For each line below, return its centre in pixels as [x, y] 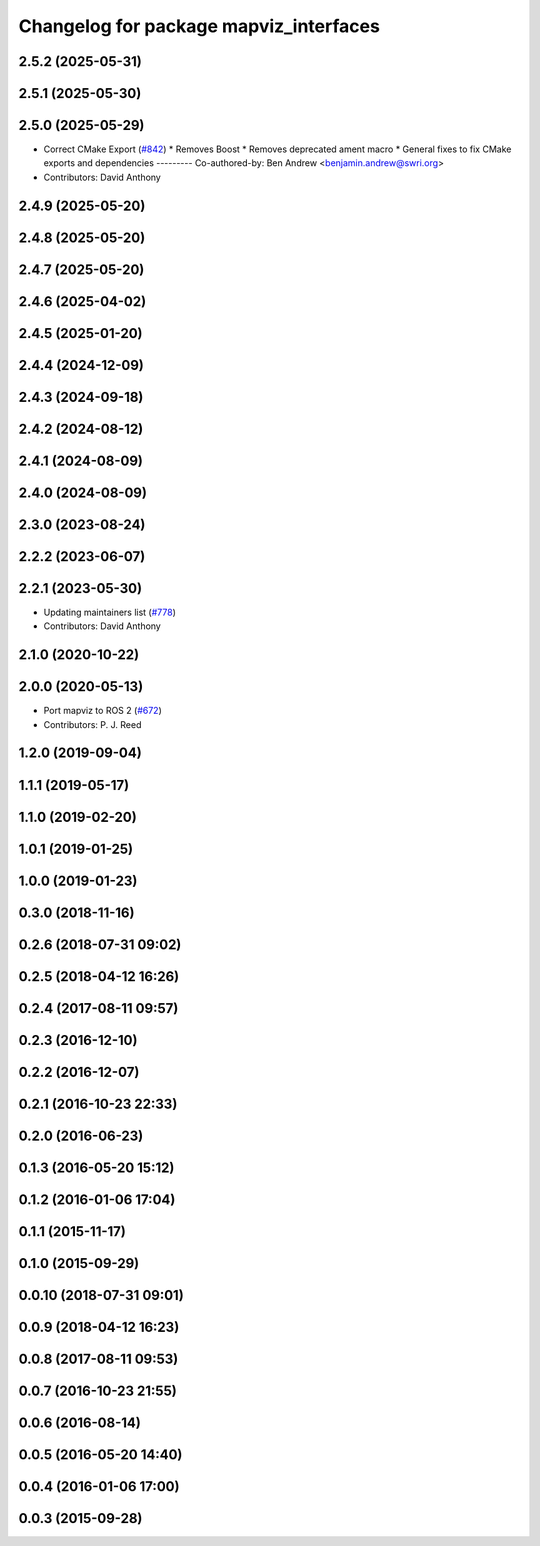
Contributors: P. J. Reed [92, 724]
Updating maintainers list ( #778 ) [110, 612]
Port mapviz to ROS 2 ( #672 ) [102, 711]
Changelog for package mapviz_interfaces [199, 26]
